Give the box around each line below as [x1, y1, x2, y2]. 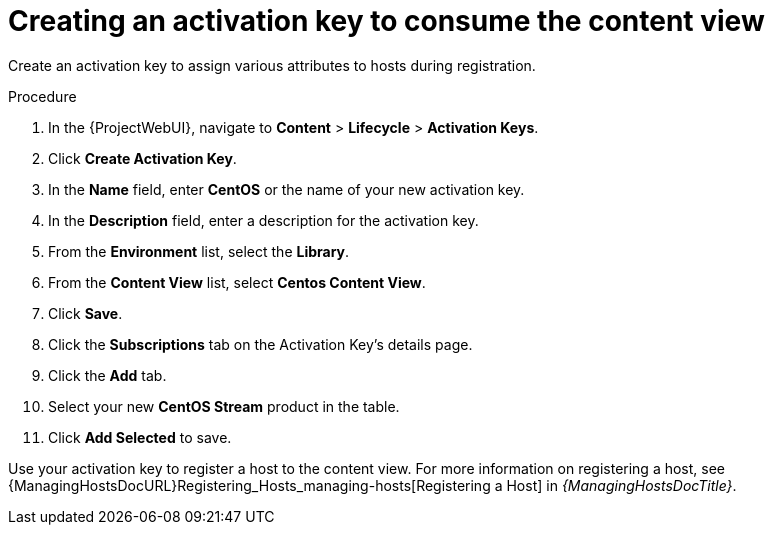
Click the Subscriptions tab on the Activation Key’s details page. [48, 335, 473, 353]
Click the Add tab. [48, 366, 167, 384]
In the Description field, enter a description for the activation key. [48, 211, 479, 229]
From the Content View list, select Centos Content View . [48, 273, 426, 291]
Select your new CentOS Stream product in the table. [48, 397, 400, 415]
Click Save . [48, 304, 123, 322]
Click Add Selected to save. [48, 428, 232, 446]
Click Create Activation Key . [48, 149, 237, 167]
